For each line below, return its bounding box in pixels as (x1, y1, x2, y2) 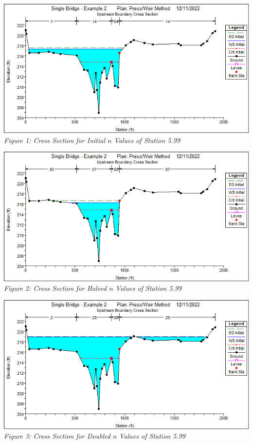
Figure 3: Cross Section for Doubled (4, 431, 110, 441)
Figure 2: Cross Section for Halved (4, 283, 107, 293)
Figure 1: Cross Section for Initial (4, 135, 105, 145)
